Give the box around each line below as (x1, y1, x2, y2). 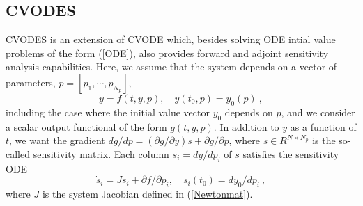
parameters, (6, 74, 56, 89)
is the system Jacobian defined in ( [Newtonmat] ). (42, 186, 253, 200)
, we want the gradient (9, 133, 105, 148)
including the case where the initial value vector (6, 104, 210, 119)
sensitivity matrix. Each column (33, 146, 169, 161)
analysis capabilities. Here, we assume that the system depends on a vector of (6, 59, 337, 74)
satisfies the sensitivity (242, 146, 339, 161)
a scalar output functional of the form (6, 119, 167, 134)
